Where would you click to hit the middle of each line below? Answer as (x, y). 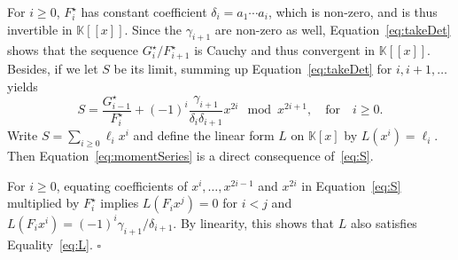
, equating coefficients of (122, 185)
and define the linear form (204, 135)
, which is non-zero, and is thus (353, 12)
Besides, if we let (53, 69)
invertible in (40, 29)
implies (120, 203)
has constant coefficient (144, 12)
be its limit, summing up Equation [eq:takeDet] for (253, 69)
